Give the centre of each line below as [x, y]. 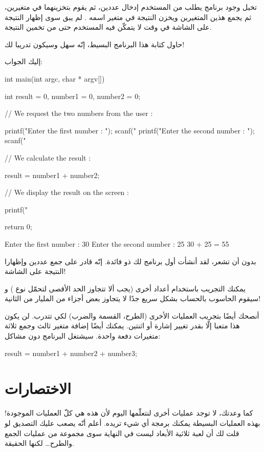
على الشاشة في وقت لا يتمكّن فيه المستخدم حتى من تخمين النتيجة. [108, 27]
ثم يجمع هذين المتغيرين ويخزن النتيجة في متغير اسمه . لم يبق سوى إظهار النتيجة [128, 17]
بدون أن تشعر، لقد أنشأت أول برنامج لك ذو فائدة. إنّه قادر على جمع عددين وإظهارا [130, 261]
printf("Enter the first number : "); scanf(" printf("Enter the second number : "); [130, 130]
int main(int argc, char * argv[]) [55, 78]
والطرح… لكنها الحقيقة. [39, 443]
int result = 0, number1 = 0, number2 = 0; [73, 96]
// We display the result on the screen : [67, 192]
